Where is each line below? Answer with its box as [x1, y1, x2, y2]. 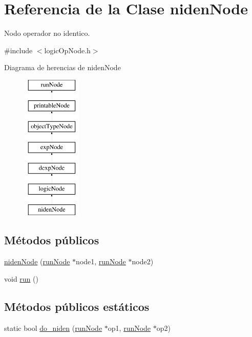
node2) [132, 256, 154, 267]
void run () [4, 273, 38, 284]
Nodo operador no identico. [4, 28, 90, 38]
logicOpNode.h [44, 45, 91, 55]
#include [4, 45, 33, 55]
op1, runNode [108, 322, 151, 333]
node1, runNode [76, 256, 126, 267]
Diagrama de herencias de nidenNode [4, 62, 121, 73]
